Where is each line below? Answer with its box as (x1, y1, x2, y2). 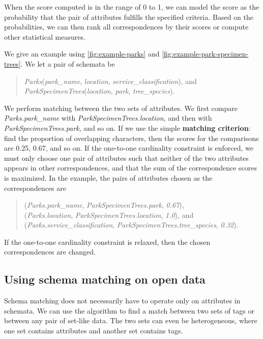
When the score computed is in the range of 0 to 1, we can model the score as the (4, 2, 259, 12)
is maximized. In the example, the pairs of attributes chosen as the (4, 172, 213, 183)
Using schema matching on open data (4, 271, 206, 287)
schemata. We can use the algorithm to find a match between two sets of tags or (4, 305, 254, 316)
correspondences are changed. (4, 246, 96, 257)
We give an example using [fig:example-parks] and (4, 48, 160, 59)
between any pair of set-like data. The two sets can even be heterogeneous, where (4, 315, 257, 326)
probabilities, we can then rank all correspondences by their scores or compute (4, 21, 249, 32)
